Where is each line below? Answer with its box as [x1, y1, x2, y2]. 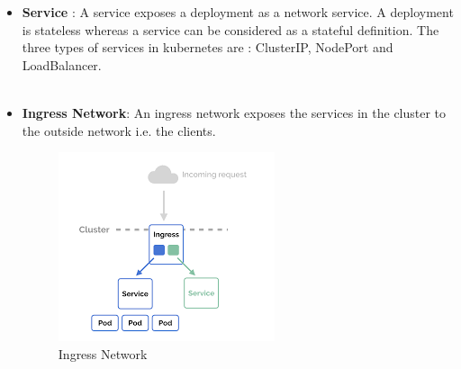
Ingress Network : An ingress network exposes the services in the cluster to [22, 103, 447, 121]
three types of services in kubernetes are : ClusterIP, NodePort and [22, 38, 393, 57]
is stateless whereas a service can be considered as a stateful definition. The [22, 20, 439, 39]
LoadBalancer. [22, 55, 102, 74]
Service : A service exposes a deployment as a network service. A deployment [22, 3, 454, 21]
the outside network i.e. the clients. [22, 121, 216, 139]
